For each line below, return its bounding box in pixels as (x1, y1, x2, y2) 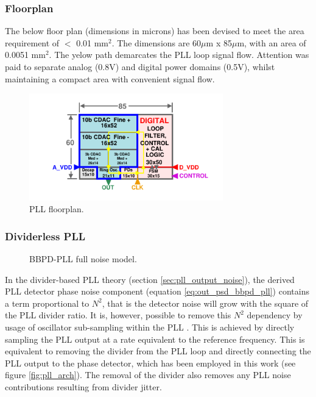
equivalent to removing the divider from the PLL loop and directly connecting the (5, 345, 311, 357)
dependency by (247, 309, 303, 321)
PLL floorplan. (29, 202, 84, 215)
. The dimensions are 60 (111, 36, 202, 49)
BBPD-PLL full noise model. (29, 252, 137, 265)
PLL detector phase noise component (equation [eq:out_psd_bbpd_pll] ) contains (5, 285, 309, 298)
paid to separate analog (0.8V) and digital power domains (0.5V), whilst (5, 60, 275, 73)
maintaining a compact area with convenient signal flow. (5, 72, 215, 85)
